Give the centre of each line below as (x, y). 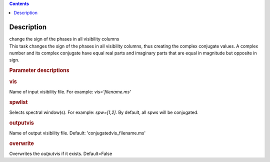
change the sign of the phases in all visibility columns (64, 39)
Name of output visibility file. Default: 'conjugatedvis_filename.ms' (77, 133)
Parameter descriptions (39, 70)
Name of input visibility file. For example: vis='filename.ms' (70, 91)
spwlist (18, 102)
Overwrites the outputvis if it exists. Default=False (61, 153)
